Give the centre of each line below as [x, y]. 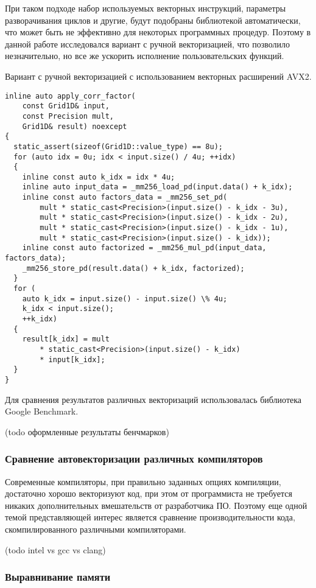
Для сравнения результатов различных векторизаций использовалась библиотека [153, 399]
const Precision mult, [68, 116]
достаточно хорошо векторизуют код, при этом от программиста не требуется [149, 493]
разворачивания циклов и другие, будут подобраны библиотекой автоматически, [153, 20]
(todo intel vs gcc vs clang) [55, 549]
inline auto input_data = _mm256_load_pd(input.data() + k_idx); [157, 187]
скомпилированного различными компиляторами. [96, 529]
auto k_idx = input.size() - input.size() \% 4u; [125, 299]
